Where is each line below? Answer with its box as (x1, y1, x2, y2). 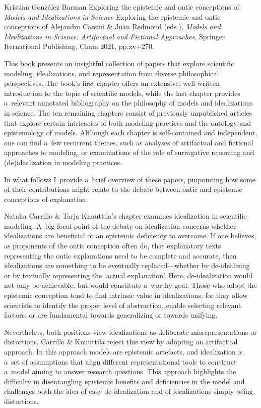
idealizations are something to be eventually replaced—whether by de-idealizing (4, 260, 250, 271)
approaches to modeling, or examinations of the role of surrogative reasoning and (4, 147, 254, 158)
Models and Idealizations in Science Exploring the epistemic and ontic (4, 11, 221, 22)
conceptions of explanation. (4, 193, 88, 204)
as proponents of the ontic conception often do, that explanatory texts (4, 240, 221, 251)
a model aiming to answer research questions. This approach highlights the (4, 366, 236, 377)
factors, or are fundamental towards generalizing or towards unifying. (4, 310, 218, 320)
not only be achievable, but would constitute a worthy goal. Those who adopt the (4, 280, 257, 290)
